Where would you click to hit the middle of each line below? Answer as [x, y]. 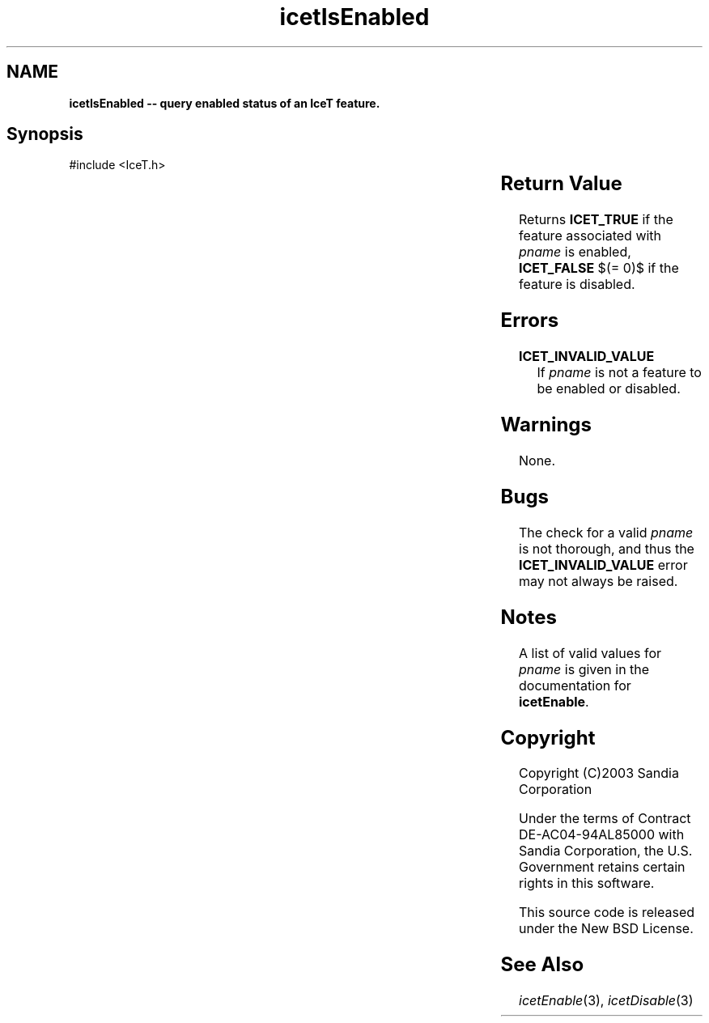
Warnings [546, 425]
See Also [542, 965]
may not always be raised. [599, 581]
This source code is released [607, 913]
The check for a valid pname [606, 532]
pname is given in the [584, 669]
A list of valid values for [590, 653]
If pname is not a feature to [619, 373]
